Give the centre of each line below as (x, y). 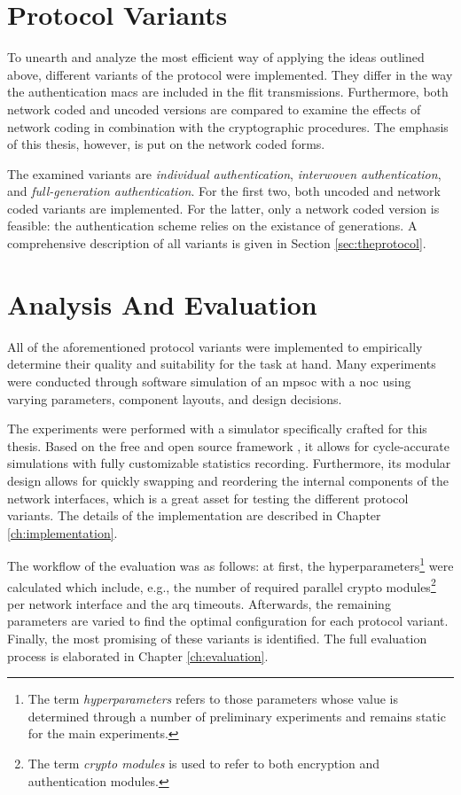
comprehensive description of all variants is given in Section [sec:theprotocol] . (217, 243)
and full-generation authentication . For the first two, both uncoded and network (224, 191)
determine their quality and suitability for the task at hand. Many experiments (222, 364)
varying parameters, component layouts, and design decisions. (175, 398)
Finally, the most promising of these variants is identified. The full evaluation (217, 638)
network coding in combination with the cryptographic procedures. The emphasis (228, 126)
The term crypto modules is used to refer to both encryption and (204, 763)
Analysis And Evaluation (162, 304)
